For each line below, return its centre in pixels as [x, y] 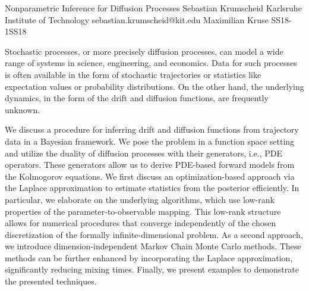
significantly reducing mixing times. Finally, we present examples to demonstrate [152, 269]
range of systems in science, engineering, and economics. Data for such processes [151, 63]
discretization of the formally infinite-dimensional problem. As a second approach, [154, 234]
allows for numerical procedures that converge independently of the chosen [141, 223]
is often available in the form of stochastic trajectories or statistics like [133, 74]
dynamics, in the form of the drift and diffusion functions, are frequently [137, 98]
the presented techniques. [51, 281]
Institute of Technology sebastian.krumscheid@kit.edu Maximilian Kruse [137, 19]
